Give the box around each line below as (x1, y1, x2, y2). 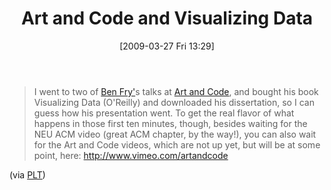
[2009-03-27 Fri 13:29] (119, 40, 215, 52)
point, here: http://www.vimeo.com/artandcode (33, 149, 229, 161)
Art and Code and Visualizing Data (20, 7, 314, 30)
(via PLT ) (9, 168, 46, 181)
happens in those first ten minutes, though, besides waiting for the (33, 117, 308, 129)
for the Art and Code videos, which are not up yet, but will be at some (33, 138, 321, 151)
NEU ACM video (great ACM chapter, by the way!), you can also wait (33, 128, 317, 140)
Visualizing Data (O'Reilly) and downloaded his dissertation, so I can (33, 96, 315, 108)
